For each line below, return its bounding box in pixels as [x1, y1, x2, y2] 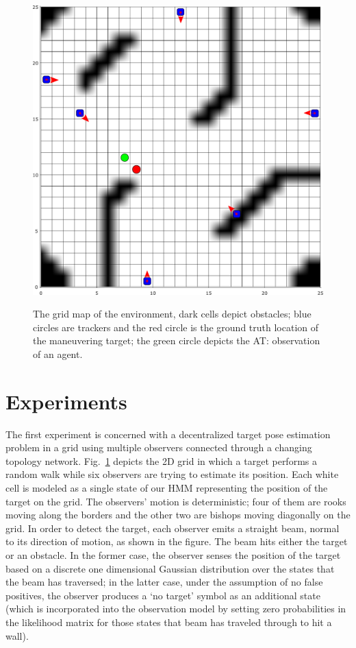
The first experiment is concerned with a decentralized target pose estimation [5, 427, 331, 441]
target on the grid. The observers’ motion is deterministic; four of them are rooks [5, 494, 346, 508]
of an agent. [33, 346, 83, 361]
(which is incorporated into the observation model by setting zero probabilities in [5, 601, 346, 616]
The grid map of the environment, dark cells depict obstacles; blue [33, 307, 311, 321]
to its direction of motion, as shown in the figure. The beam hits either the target [5, 534, 348, 549]
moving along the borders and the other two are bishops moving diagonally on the [5, 507, 351, 522]
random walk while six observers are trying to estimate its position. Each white [5, 467, 339, 481]
